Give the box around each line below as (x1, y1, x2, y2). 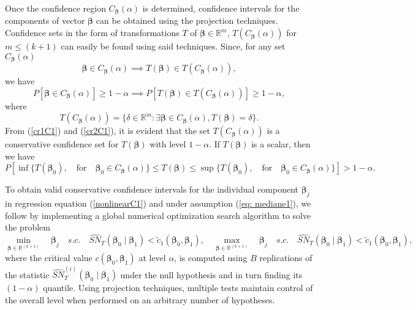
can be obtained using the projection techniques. (96, 14, 278, 27)
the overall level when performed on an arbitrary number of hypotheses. (5, 293, 275, 306)
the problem (5, 221, 50, 234)
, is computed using (174, 251, 248, 264)
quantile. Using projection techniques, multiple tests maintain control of (43, 281, 313, 294)
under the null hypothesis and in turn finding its (120, 268, 303, 281)
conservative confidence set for (5, 138, 119, 150)
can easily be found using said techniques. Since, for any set (61, 40, 286, 53)
